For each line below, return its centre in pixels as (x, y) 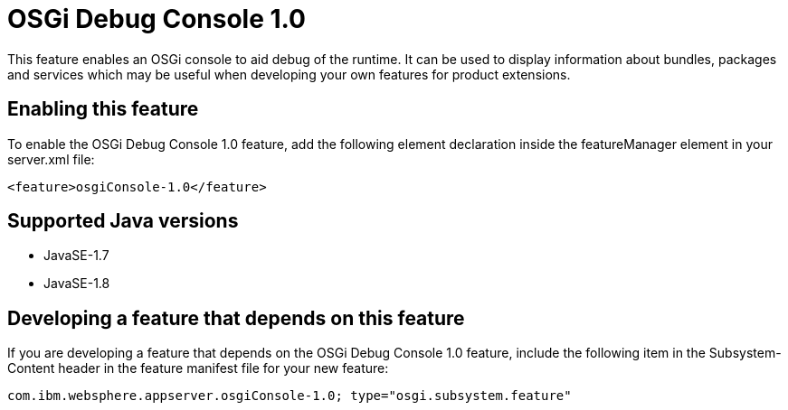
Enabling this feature (103, 109)
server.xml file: (51, 159)
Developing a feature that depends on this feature (236, 318)
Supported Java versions (123, 221)
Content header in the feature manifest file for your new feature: (198, 368)
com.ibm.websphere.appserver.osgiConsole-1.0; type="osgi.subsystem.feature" (290, 396)
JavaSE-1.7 (76, 256)
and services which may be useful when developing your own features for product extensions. (289, 74)
